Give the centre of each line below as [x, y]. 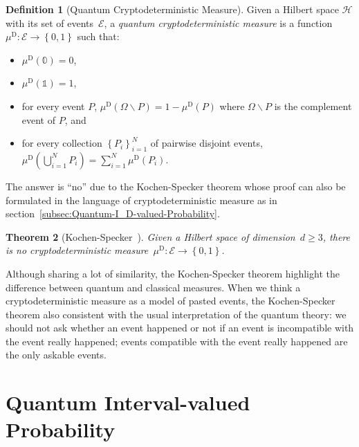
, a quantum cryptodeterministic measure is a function [218, 22]
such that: [98, 36]
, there [336, 236]
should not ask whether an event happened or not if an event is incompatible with [180, 328]
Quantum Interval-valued [128, 402]
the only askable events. [56, 355]
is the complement [313, 106]
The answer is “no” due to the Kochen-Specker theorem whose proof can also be [176, 186]
